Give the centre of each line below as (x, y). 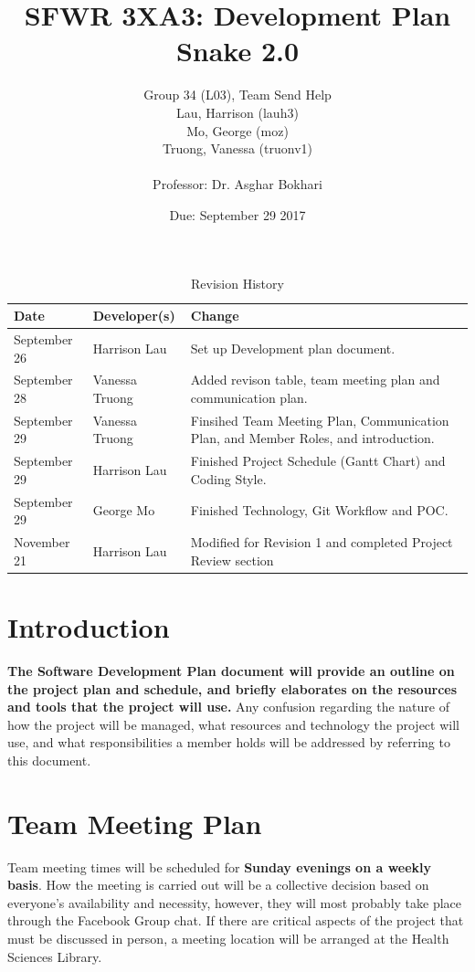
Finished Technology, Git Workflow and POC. (319, 510)
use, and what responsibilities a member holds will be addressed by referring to (229, 742)
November (42, 542)
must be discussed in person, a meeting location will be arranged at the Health (228, 938)
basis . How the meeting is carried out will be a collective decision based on (218, 885)
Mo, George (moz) (237, 130)
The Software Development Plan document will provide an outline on (231, 670)
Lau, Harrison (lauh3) (237, 112)
